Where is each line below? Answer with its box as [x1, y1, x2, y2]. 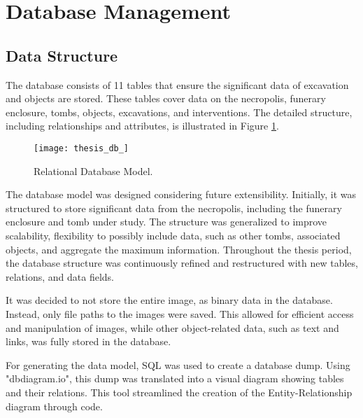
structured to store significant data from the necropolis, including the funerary [6, 200, 342, 215]
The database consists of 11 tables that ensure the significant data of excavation [6, 77, 349, 92]
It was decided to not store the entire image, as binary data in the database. [6, 293, 333, 307]
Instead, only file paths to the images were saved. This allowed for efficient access [6, 306, 354, 321]
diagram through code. [6, 398, 103, 413]
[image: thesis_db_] [34, 143, 129, 153]
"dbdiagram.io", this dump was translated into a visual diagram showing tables [6, 371, 344, 386]
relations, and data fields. [6, 269, 114, 284]
